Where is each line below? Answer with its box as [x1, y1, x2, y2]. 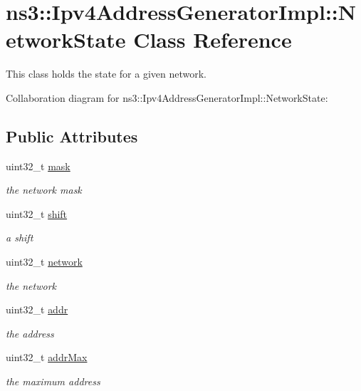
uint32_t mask [6, 158, 70, 173]
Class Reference [133, 25, 292, 54]
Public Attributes [6, 125, 138, 147]
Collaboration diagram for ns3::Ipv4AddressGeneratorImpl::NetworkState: [6, 90, 328, 105]
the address [6, 325, 54, 340]
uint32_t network [6, 254, 83, 269]
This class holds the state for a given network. [6, 66, 206, 81]
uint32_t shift [6, 206, 68, 221]
